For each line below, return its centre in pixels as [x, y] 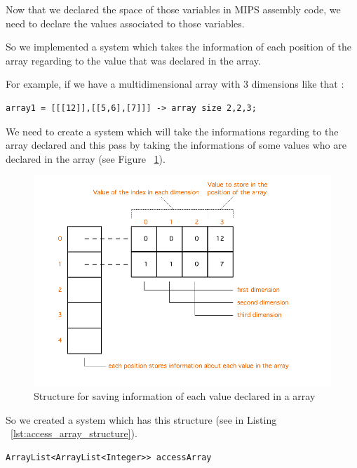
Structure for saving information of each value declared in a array [175, 396]
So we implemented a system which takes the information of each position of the [179, 47]
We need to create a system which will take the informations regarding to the [172, 131]
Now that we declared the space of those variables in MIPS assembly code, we [173, 9]
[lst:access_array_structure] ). [74, 433]
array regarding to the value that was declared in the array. [133, 60]
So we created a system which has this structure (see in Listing [141, 419]
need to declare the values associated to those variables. [125, 23]
